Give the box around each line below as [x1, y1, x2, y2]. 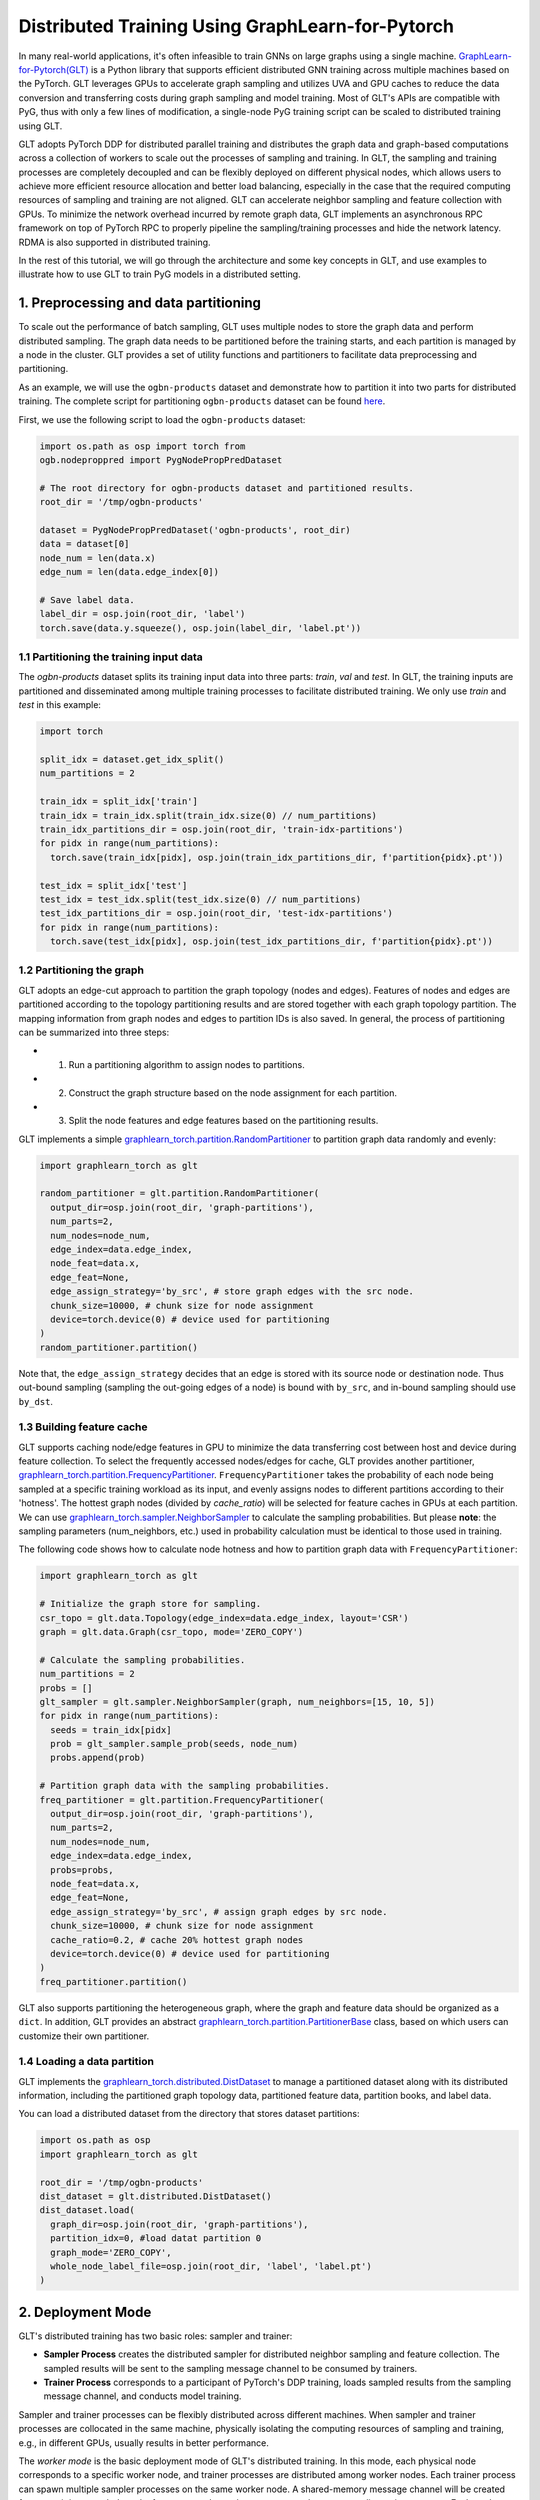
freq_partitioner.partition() [39, 1976, 188, 1987]
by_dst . [18, 1395, 54, 1407]
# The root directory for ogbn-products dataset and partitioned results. [39, 482, 415, 494]
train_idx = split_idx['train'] [39, 796, 199, 807]
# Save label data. [39, 594, 135, 605]
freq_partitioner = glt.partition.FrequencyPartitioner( [39, 1794, 325, 1805]
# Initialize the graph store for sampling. [39, 1598, 262, 1610]
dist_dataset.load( [39, 2205, 135, 2216]
